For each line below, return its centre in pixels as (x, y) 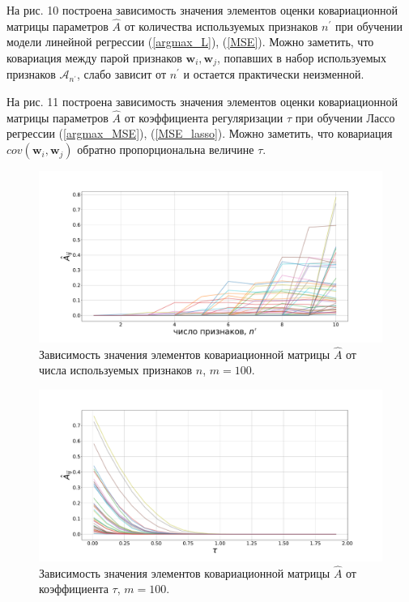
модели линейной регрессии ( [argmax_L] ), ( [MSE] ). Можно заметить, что (190, 42)
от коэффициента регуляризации (204, 117)
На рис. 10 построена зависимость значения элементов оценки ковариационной (202, 10)
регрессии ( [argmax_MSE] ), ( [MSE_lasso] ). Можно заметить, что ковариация (200, 133)
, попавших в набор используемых (302, 58)
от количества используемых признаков (221, 26)
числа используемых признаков (116, 370)
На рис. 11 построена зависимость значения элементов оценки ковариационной (202, 102)
